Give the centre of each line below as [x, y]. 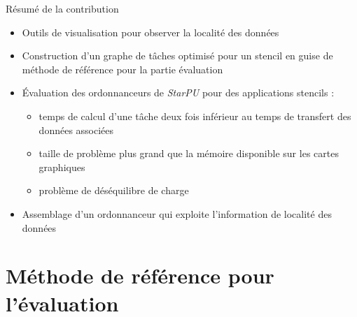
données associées [76, 130]
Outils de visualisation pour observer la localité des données [150, 32]
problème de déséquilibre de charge [114, 190]
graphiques [62, 167]
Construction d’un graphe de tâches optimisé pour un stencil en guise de [177, 56]
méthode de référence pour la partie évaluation [122, 69]
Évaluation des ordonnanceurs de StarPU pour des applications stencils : [178, 93]
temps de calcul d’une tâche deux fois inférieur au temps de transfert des [195, 116]
